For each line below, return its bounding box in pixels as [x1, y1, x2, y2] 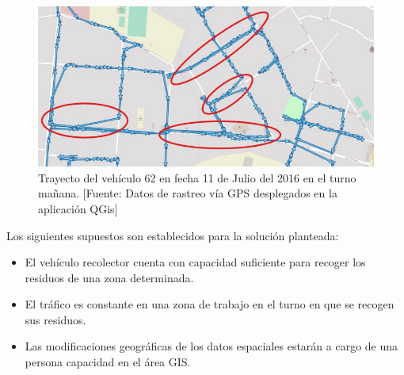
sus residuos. [25, 311, 86, 327]
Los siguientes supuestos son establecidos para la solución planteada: [6, 227, 339, 243]
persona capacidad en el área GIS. [25, 354, 191, 370]
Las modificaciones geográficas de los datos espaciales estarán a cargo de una [25, 338, 398, 354]
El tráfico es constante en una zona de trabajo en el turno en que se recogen [25, 296, 394, 312]
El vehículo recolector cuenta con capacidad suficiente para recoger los [25, 254, 366, 270]
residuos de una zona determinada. [25, 269, 194, 285]
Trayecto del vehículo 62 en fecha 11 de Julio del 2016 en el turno [38, 169, 356, 186]
